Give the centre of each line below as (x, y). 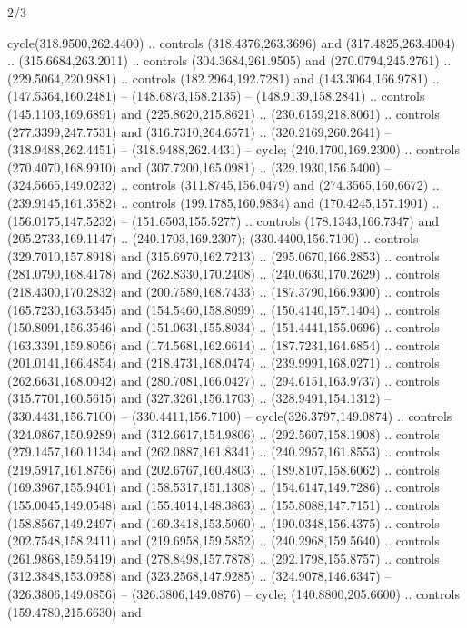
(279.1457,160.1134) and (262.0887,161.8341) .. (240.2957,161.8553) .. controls (224, 451)
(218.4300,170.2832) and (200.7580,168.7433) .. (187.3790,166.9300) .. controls (224, 291)
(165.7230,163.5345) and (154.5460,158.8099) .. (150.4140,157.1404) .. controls (224, 309)
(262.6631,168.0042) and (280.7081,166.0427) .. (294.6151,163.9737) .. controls (224, 380)
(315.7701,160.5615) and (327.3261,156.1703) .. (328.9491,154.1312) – (199, 398)
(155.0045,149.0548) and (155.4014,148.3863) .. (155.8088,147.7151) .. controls (224, 505)
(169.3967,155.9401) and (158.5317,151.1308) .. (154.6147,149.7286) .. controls (224, 487)
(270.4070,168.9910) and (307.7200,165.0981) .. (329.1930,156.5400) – (199, 167)
